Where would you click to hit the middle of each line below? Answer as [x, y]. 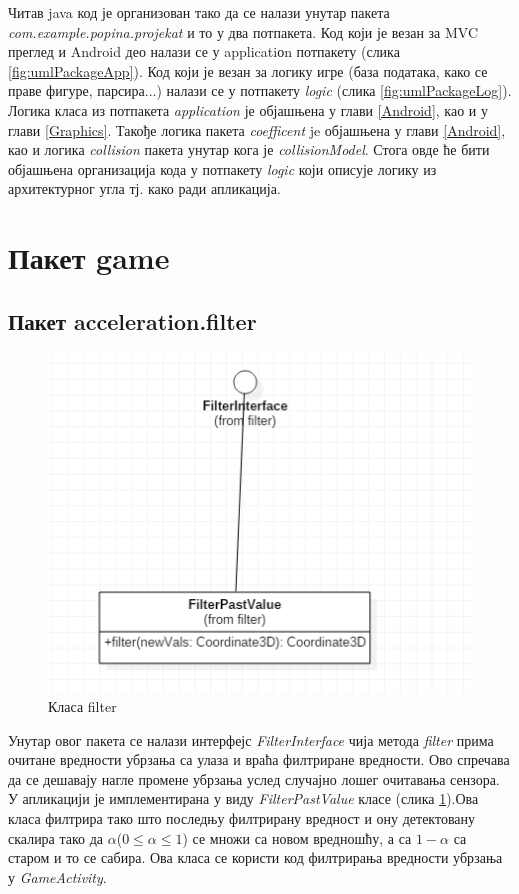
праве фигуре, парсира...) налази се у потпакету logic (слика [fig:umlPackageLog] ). [260, 90]
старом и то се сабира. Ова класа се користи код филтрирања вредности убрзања [255, 857]
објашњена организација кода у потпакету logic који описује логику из [222, 168]
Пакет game [89, 257]
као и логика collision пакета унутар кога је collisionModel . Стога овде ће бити [249, 149]
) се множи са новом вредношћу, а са [297, 837]
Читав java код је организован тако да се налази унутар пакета [199, 12]
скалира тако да [56, 837]
